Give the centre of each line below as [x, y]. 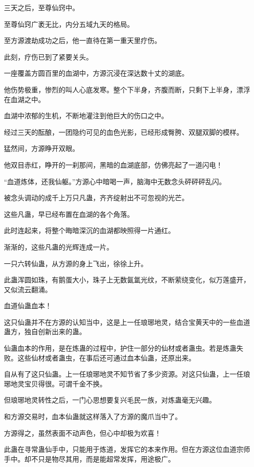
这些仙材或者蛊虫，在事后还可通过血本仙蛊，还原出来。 [106, 357]
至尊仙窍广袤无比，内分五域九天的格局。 [69, 24]
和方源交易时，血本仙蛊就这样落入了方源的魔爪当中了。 [93, 416]
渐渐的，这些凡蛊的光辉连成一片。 [59, 246]
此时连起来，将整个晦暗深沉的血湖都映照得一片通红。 [89, 230]
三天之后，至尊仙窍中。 [42, 7]
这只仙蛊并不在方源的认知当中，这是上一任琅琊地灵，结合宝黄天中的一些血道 [127, 322]
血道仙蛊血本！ [28, 306]
